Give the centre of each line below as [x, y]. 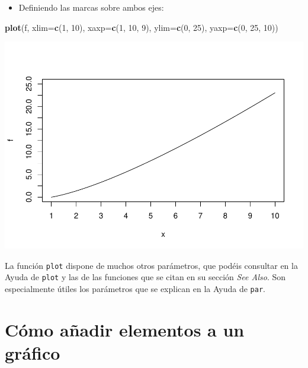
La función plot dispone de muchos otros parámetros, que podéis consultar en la [151, 265]
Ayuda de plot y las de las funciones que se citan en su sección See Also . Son [145, 277]
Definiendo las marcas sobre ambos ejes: [91, 7]
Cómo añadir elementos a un [125, 329]
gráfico [33, 353]
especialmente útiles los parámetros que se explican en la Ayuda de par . [135, 289]
